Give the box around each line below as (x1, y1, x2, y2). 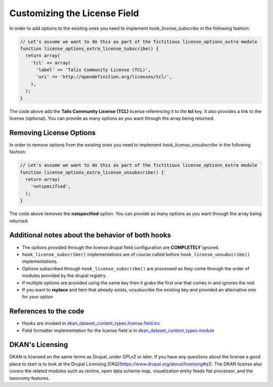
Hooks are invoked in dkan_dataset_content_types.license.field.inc (22, 320, 161, 326)
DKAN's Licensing (9, 341, 68, 349)
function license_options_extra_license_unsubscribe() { (20, 169, 164, 175)
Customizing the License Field (9, 8, 139, 19)
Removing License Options (9, 128, 96, 137)
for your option (22, 294, 53, 300)
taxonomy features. (9, 375, 50, 381)
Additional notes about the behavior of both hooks (9, 231, 171, 239)
